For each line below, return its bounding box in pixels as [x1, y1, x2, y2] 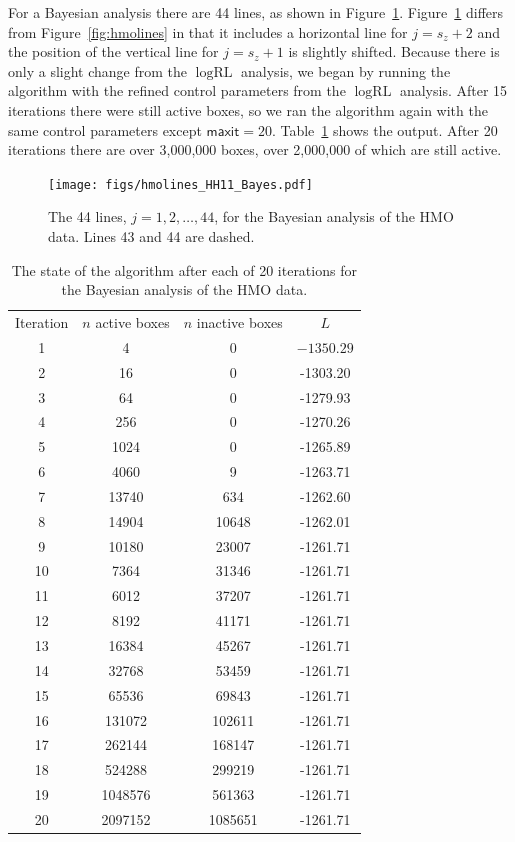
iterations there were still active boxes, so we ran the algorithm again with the [8, 99, 488, 120]
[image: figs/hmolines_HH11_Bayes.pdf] [48, 177, 313, 192]
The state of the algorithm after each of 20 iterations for [11, 259, 357, 280]
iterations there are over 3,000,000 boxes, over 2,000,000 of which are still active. [8, 139, 502, 160]
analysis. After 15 [399, 80, 508, 101]
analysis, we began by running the [241, 60, 451, 81]
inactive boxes [196, 312, 283, 333]
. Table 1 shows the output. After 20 [271, 119, 498, 140]
